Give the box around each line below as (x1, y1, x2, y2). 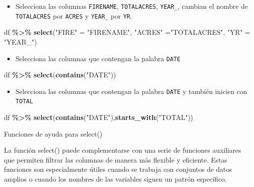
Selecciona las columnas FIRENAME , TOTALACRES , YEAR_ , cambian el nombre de (15, 1, 248, 11)
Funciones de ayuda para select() (4, 128, 103, 139)
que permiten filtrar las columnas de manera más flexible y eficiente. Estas (4, 154, 228, 164)
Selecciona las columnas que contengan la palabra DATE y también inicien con (15, 86, 247, 96)
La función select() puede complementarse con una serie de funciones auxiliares (4, 145, 241, 155)
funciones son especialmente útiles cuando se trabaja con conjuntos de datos (4, 164, 232, 174)
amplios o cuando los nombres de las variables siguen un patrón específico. (4, 174, 227, 184)
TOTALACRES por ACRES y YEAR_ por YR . (15, 10, 132, 21)
